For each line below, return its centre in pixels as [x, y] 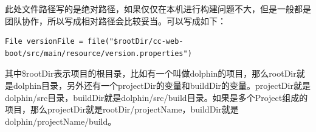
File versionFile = [44, 42]
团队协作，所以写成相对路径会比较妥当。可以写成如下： [115, 20]
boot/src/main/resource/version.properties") [98, 53]
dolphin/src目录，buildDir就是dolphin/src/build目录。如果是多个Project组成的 [156, 97]
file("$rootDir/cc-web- [136, 42]
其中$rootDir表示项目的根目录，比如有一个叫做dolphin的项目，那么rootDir [151, 73]
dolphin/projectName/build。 [61, 121]
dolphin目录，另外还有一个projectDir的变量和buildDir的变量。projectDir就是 [162, 85]
